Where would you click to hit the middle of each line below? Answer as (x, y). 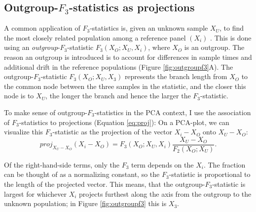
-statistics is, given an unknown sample (149, 28)
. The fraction (224, 164)
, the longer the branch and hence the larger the (118, 96)
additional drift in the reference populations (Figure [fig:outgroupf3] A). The (119, 66)
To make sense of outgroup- (46, 112)
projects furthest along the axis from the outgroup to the (165, 193)
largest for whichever (35, 193)
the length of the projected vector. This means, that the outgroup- (105, 184)
